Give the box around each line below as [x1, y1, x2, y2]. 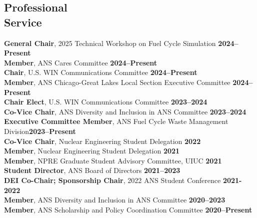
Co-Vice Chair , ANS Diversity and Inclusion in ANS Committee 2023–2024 [4, 106, 246, 116]
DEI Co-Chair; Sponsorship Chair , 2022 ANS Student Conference [4, 174, 221, 185]
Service [4, 14, 42, 29]
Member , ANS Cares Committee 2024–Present [4, 57, 157, 67]
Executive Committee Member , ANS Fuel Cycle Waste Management [4, 116, 228, 126]
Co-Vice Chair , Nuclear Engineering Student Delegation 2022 [4, 135, 201, 146]
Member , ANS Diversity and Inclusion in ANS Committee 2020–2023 [4, 194, 225, 205]
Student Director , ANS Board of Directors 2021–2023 [4, 165, 180, 175]
